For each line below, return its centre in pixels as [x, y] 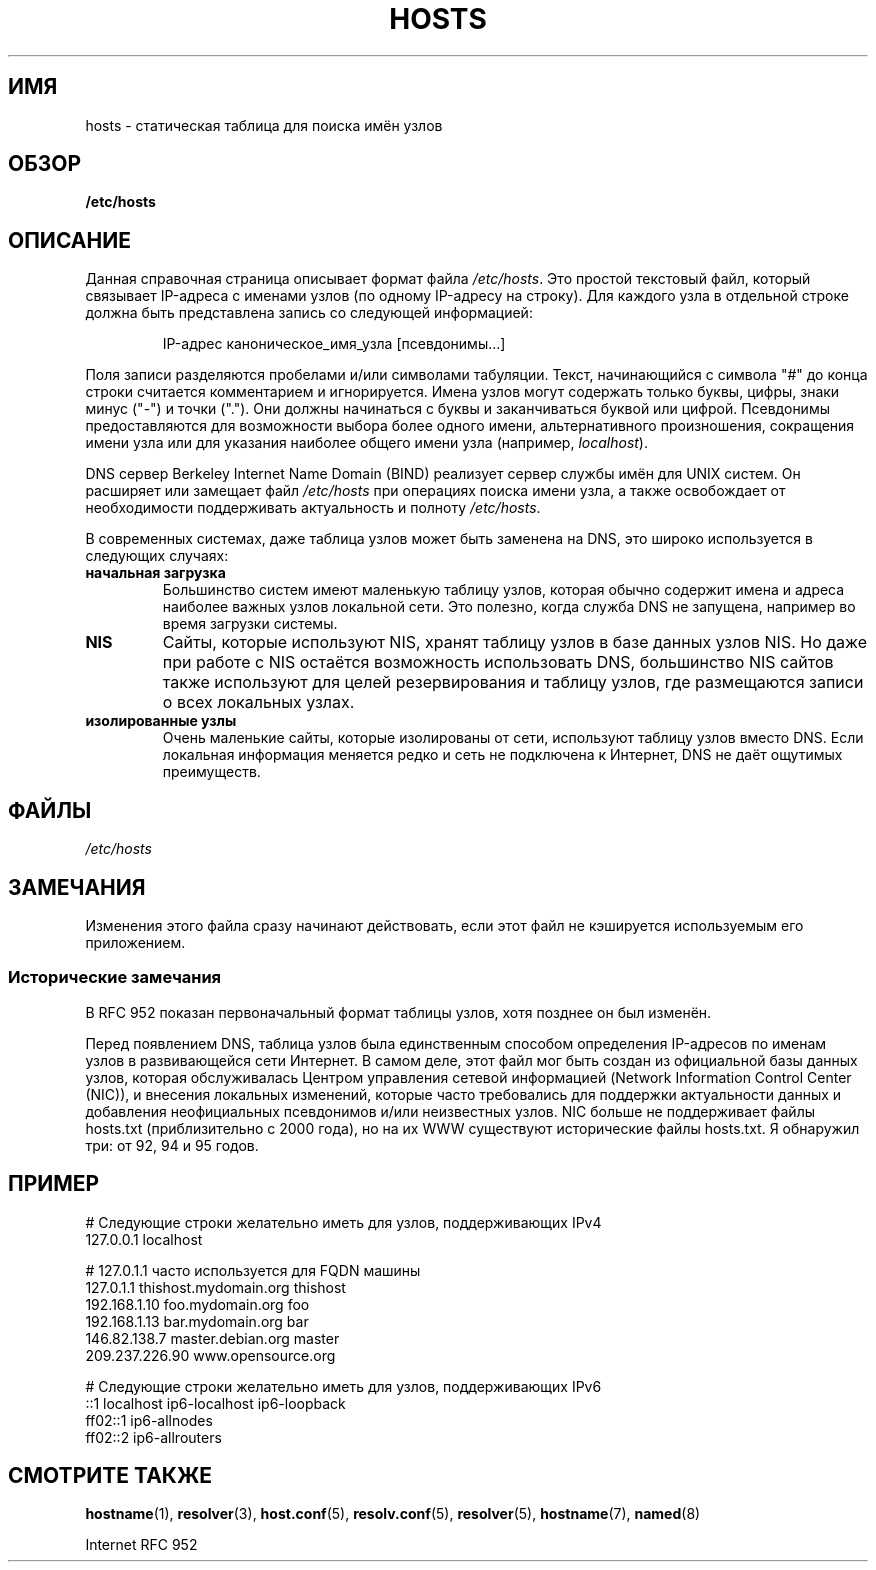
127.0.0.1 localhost [144, 1239]
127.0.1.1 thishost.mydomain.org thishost [215, 1287]
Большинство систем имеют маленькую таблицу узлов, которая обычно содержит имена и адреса [503, 590]
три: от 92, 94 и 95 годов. [172, 1145]
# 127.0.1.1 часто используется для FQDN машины [253, 1270]
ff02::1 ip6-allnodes [149, 1420]
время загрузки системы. [250, 624]
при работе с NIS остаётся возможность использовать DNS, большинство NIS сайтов [498, 662]
